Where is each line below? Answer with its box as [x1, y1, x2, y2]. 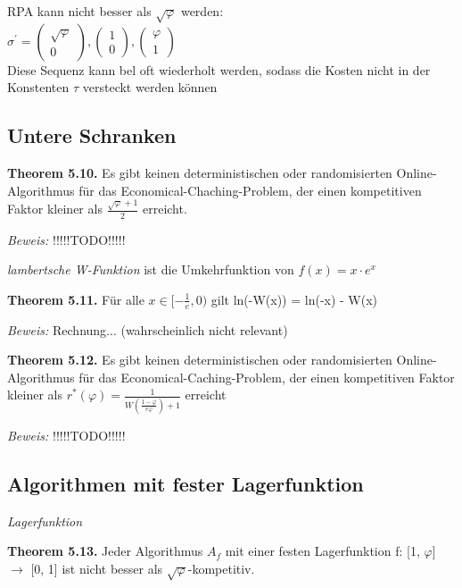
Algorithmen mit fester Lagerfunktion [7, 469, 364, 497]
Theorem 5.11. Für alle [7, 290, 144, 308]
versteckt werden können [82, 78, 218, 97]
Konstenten [7, 78, 70, 97]
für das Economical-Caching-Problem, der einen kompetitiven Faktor [78, 367, 455, 386]
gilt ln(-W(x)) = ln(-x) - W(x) [210, 290, 378, 308]
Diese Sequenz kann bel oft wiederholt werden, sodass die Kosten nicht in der [7, 60, 431, 79]
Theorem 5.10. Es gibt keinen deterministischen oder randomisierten [7, 164, 392, 182]
